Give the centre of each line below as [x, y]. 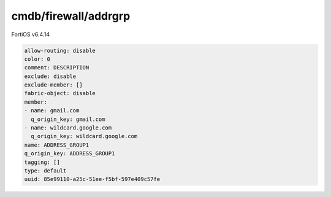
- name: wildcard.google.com [68, 128]
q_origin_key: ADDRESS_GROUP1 [70, 154]
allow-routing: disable [60, 50]
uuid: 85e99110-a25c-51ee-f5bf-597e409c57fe [92, 179]
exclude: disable [50, 76]
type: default [45, 171]
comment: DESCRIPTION [57, 68]
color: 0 [37, 59]
